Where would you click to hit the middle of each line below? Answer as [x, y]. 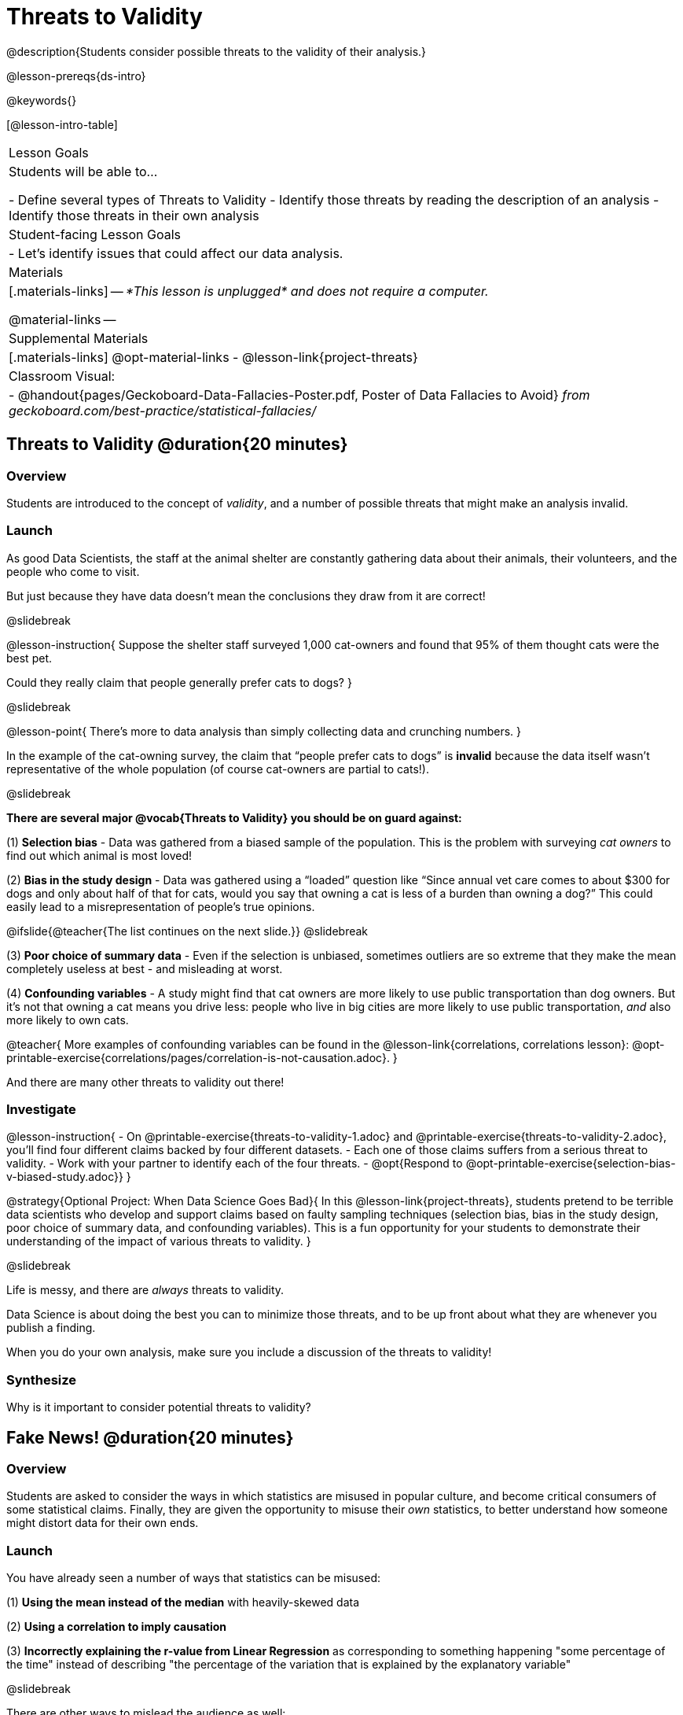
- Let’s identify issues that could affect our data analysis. [176, 253]
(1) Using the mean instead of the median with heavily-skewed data [183, 1603]
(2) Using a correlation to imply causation [117, 1627]
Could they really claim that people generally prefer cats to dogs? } [179, 682]
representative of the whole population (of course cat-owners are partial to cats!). [218, 769]
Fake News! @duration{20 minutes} [150, 1437]
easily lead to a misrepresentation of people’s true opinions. [161, 906]
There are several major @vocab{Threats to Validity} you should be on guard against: [234, 817]
